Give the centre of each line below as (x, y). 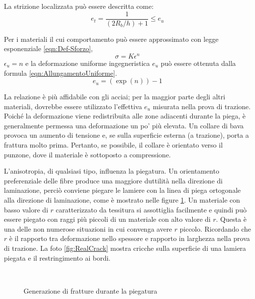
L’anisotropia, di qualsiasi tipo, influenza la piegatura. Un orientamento (112, 171)
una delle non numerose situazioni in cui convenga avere (88, 228)
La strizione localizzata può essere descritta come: (79, 6)
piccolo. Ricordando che (215, 228)
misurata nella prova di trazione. (202, 106)
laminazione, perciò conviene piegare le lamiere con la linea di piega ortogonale (122, 190)
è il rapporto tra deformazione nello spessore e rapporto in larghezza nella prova (129, 238)
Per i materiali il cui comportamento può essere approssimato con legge (111, 39)
